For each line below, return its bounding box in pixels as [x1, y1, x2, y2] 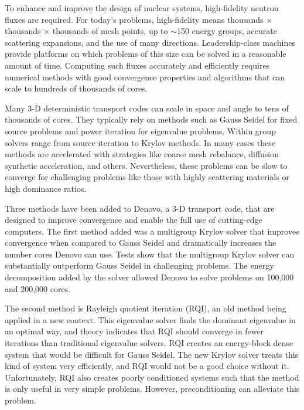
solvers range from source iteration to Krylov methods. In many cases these [5, 136, 275, 148]
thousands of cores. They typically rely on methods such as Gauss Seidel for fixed [5, 113, 298, 126]
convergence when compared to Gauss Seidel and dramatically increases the [5, 236, 276, 249]
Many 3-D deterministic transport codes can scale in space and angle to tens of [5, 101, 289, 114]
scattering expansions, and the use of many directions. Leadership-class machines [5, 36, 296, 48]
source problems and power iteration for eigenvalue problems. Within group [5, 124, 276, 137]
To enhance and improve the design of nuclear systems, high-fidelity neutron [5, 2, 279, 13]
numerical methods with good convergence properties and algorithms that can [5, 70, 285, 83]
